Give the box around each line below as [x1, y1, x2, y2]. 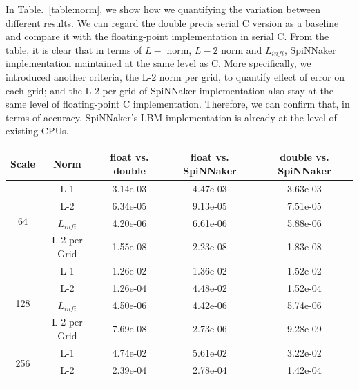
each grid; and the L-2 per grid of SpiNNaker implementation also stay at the [6, 83, 333, 97]
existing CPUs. [6, 123, 69, 138]
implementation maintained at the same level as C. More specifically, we [6, 56, 311, 70]
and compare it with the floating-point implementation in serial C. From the [6, 29, 329, 43]
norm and [221, 42, 262, 57]
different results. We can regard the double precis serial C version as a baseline [6, 15, 339, 30]
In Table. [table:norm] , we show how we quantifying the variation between [6, 2, 320, 16]
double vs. [280, 150, 329, 164]
